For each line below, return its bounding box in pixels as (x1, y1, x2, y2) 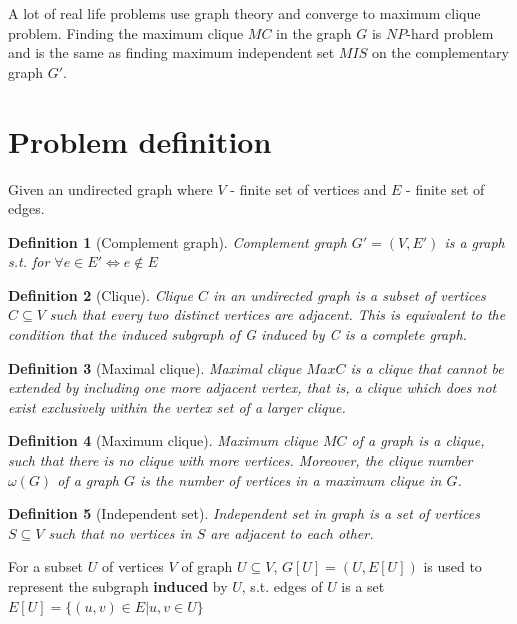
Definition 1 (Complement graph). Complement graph (8, 231, 347, 252)
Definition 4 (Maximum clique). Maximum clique (8, 430, 318, 451)
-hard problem (406, 22, 494, 43)
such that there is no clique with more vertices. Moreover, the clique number (8, 450, 473, 471)
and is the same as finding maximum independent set (8, 42, 335, 63)
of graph (181, 556, 233, 577)
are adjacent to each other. (210, 522, 374, 543)
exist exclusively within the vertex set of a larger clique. (8, 396, 346, 417)
